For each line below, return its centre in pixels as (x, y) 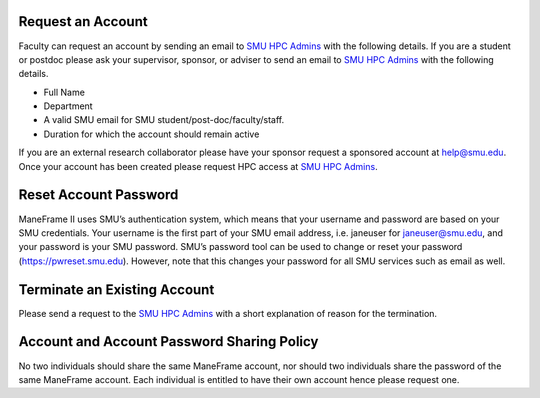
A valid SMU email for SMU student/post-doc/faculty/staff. (164, 120)
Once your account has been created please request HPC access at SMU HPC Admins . (198, 166)
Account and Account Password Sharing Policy (168, 341)
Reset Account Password (98, 195)
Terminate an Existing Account (116, 289)
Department (68, 106)
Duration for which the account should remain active (151, 134)
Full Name (64, 92)
